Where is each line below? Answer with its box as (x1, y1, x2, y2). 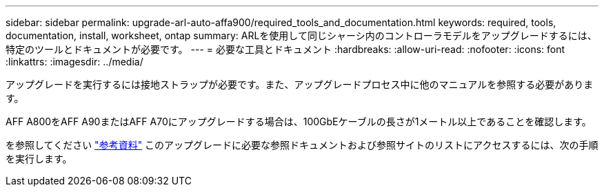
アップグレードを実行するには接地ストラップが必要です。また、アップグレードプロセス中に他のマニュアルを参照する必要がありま (6, 78, 594, 90)
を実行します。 (6, 153, 72, 164)
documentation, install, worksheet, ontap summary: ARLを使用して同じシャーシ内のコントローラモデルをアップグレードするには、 (6, 30, 597, 41)
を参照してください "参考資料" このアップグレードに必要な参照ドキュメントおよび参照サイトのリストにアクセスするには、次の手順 (6, 139, 598, 151)
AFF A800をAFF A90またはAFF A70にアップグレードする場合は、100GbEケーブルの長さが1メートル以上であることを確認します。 (6, 116, 592, 127)
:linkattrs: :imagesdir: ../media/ (6, 56, 143, 67)
